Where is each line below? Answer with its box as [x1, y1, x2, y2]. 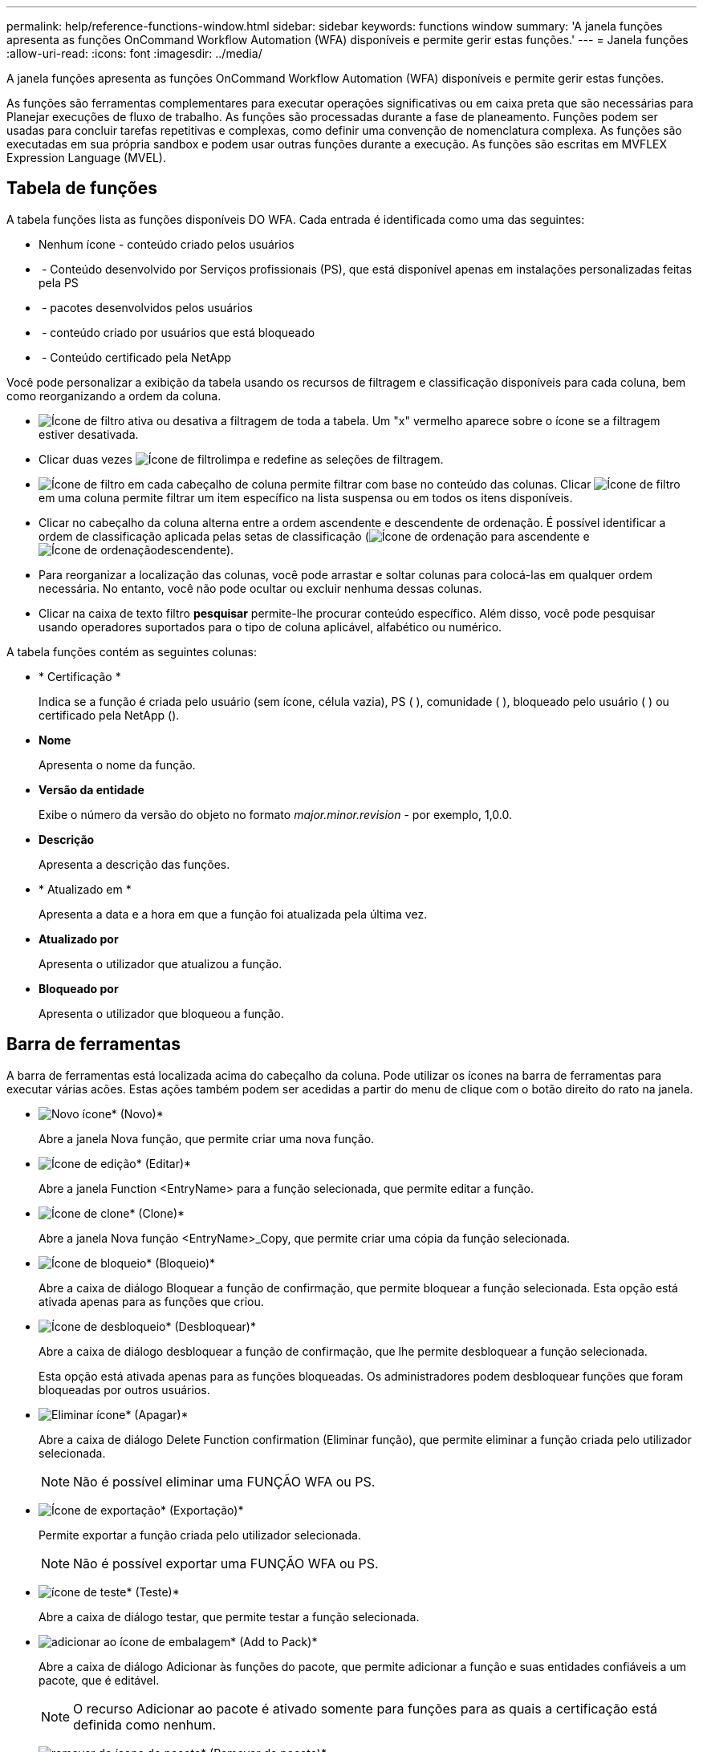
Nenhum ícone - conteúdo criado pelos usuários [39, 237, 295, 251]
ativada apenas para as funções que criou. [39, 1294, 264, 1308]
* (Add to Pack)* [230, 1634, 318, 1649]
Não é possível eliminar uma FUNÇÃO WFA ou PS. [73, 1473, 376, 1490]
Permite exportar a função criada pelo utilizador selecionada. [39, 1527, 362, 1542]
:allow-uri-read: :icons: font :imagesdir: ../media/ [6, 47, 262, 60]
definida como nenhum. [73, 1716, 217, 1733]
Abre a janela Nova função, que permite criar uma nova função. [39, 1131, 375, 1146]
